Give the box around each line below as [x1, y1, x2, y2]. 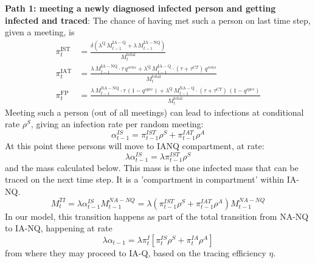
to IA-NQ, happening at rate [5, 222, 112, 234]
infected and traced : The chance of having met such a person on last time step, [5, 13, 311, 26]
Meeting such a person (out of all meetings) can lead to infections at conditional [5, 105, 304, 118]
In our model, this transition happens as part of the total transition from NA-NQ [5, 209, 309, 222]
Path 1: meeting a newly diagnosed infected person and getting [5, 2, 276, 14]
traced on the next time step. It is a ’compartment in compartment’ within [5, 173, 285, 186]
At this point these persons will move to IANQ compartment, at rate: [5, 139, 265, 152]
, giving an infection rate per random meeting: [30, 117, 204, 130]
